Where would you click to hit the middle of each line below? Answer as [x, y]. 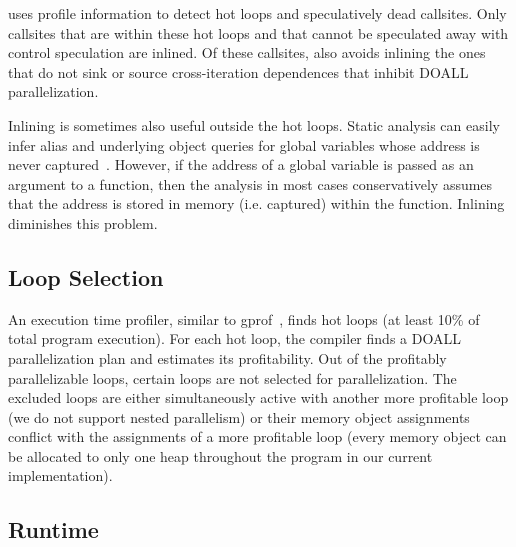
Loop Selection [86, 276]
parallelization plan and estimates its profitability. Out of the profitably [227, 357]
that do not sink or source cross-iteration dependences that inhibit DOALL [238, 71]
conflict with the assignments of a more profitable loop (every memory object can [257, 436]
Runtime [53, 529]
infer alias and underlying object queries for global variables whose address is [244, 144]
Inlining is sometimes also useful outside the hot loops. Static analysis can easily [254, 124]
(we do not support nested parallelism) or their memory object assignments [239, 416]
